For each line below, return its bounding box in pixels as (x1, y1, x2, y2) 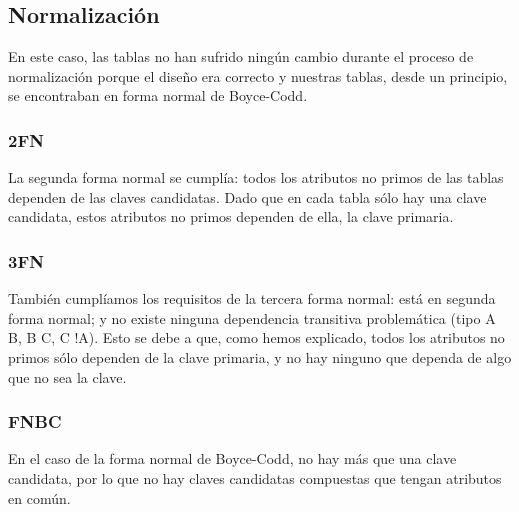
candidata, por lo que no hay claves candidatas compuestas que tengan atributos (8, 467, 502, 488)
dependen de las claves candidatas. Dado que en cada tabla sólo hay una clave (8, 186, 487, 207)
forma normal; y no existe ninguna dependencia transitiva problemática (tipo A (8, 307, 496, 328)
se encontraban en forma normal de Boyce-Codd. (8, 85, 308, 106)
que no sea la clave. (8, 366, 127, 387)
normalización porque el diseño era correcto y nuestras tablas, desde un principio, (8, 65, 508, 86)
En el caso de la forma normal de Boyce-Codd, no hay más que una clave (8, 448, 457, 469)
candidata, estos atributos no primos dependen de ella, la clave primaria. (8, 206, 454, 227)
